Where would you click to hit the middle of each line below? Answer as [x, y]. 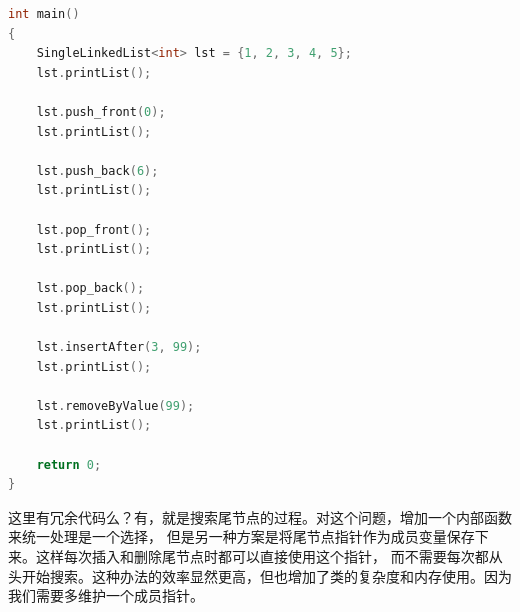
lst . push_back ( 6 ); [97, 170]
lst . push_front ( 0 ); [101, 111]
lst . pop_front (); [94, 229]
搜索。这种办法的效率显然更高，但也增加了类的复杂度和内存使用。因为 [280, 575]
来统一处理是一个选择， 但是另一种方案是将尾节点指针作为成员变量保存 [241, 536]
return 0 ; [69, 464]
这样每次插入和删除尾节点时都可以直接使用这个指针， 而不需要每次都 [262, 556]
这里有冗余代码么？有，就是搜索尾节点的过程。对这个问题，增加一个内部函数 [260, 516]
